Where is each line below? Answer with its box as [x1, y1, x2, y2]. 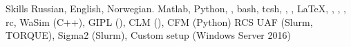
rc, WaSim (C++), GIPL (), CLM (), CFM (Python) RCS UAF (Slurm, [6, 14, 313, 29]
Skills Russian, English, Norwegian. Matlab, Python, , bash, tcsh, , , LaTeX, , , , [6, 1, 346, 15]
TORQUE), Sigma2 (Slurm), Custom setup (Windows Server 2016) [6, 28, 291, 42]
